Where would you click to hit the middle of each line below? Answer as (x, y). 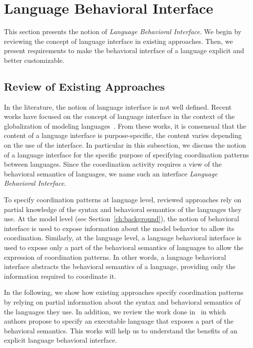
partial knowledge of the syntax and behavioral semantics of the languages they (123, 209)
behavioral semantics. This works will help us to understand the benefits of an (121, 330)
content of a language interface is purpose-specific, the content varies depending (123, 135)
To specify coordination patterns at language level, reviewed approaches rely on (123, 200)
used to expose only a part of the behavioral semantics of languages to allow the (124, 247)
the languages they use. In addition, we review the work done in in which (115, 311)
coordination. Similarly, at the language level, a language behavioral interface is (123, 238)
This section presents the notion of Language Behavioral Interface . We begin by (123, 31)
